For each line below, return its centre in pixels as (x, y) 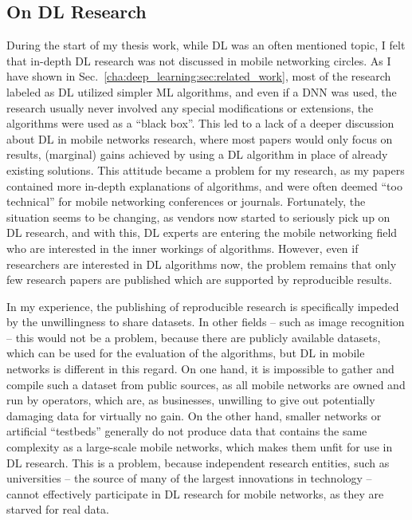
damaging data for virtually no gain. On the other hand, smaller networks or (194, 415)
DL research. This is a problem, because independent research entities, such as (198, 462)
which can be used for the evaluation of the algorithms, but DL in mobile (186, 353)
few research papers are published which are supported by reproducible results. (199, 280)
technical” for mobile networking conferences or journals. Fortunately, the (186, 201)
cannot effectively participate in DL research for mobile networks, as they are (195, 493)
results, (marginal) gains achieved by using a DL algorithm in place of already (197, 154)
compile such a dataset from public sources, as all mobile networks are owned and (206, 384)
